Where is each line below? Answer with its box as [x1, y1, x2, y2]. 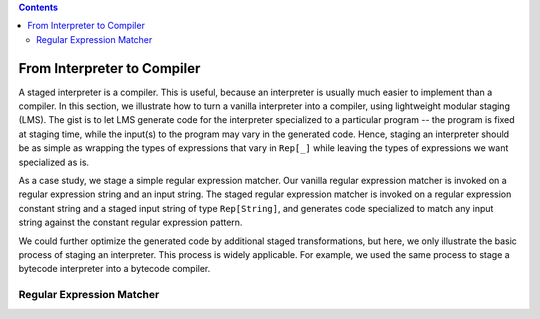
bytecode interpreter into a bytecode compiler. [18, 263, 211, 275]
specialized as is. [18, 156, 90, 168]
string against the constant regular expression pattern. [18, 216, 243, 229]
